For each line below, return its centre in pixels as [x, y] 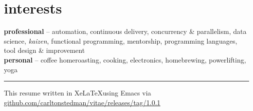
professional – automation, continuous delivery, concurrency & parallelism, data [125, 31]
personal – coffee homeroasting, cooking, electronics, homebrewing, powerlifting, [125, 59]
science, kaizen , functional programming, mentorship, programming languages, [121, 40]
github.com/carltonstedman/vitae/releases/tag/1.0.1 [82, 102]
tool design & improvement [45, 50]
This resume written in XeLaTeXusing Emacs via [78, 93]
